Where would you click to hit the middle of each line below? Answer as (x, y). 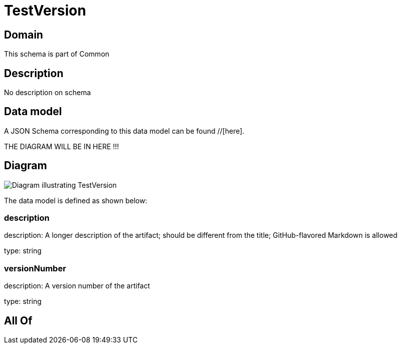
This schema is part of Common (57, 54)
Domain (24, 35)
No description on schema (47, 93)
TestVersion (45, 11)
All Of (18, 320)
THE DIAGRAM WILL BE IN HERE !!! (61, 146)
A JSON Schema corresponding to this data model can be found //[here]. (124, 131)
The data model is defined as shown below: (76, 200)
